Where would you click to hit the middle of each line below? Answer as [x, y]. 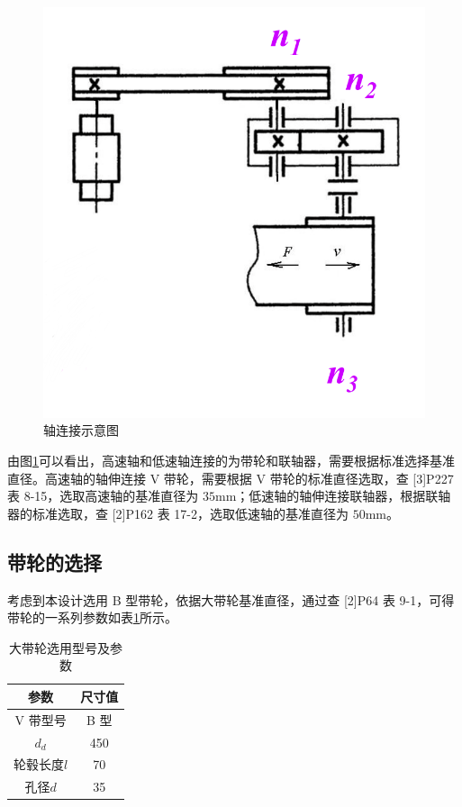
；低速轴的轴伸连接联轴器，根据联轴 [344, 496]
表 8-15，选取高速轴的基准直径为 [103, 496]
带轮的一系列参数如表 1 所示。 [92, 617]
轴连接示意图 [81, 430]
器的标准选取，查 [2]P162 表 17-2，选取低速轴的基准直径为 [178, 513]
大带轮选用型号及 [60, 647]
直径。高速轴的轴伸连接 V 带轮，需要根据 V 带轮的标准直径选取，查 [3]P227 [231, 478]
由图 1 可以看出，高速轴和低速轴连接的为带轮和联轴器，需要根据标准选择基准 [231, 460]
